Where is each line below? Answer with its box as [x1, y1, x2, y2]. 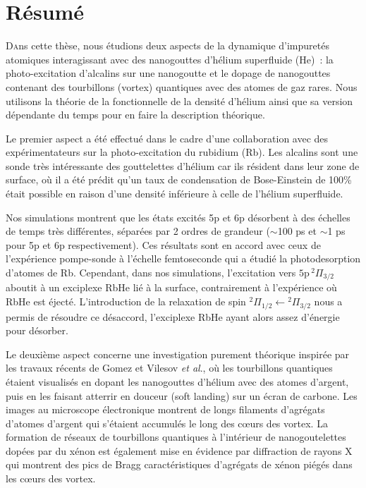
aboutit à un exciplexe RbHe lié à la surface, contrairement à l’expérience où [6, 280, 337, 295]
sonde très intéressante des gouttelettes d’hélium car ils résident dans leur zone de [6, 158, 360, 173]
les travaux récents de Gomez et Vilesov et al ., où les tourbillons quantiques [6, 360, 333, 375]
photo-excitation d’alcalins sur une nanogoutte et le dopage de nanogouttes [6, 66, 331, 80]
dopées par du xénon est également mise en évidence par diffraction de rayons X [6, 443, 353, 458]
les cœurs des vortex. [6, 471, 96, 486]
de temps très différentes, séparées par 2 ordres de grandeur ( [6, 224, 270, 238]
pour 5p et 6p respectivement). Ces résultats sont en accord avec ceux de [6, 237, 321, 252]
